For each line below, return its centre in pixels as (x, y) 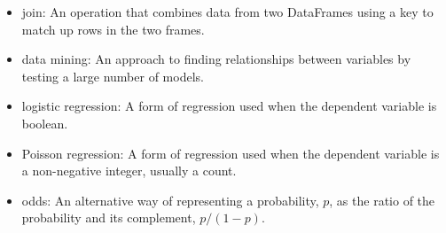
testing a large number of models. (113, 76)
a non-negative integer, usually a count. (129, 171)
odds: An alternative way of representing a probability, (170, 200)
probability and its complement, (109, 217)
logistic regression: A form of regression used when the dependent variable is (229, 106)
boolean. (45, 123)
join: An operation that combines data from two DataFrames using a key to (227, 12)
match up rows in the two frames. (113, 29)
